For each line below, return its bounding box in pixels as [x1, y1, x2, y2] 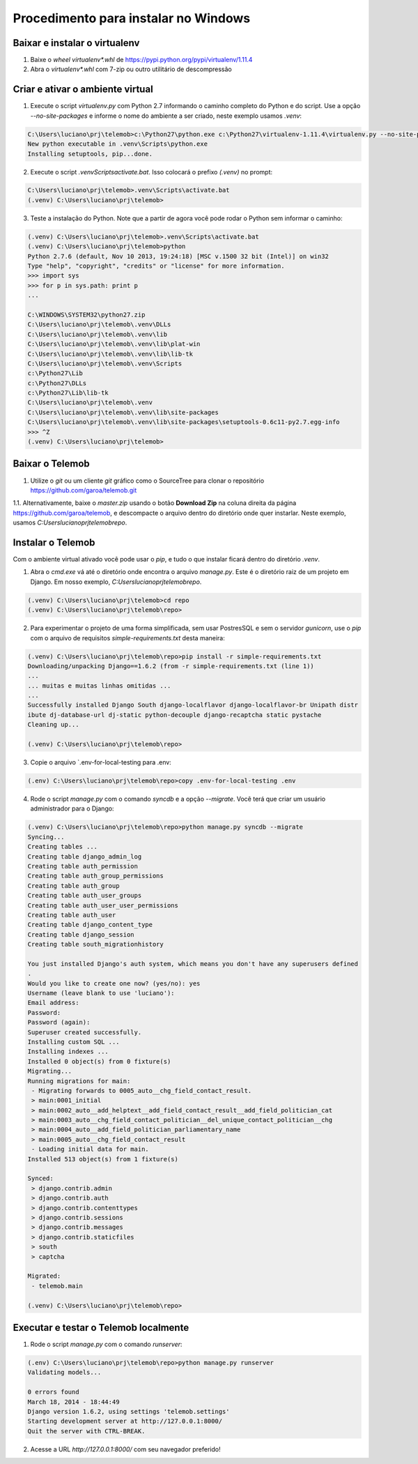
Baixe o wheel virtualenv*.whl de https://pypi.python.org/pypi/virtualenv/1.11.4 [30, 56, 253, 64]
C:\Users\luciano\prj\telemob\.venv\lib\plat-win [27, 340, 201, 348]
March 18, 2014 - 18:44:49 [27, 1398, 120, 1405]
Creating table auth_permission [27, 862, 139, 870]
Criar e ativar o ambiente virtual [13, 84, 153, 96]
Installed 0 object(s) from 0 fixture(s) [27, 1057, 171, 1065]
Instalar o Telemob [13, 536, 95, 548]
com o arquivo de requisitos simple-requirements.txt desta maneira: [30, 633, 226, 642]
